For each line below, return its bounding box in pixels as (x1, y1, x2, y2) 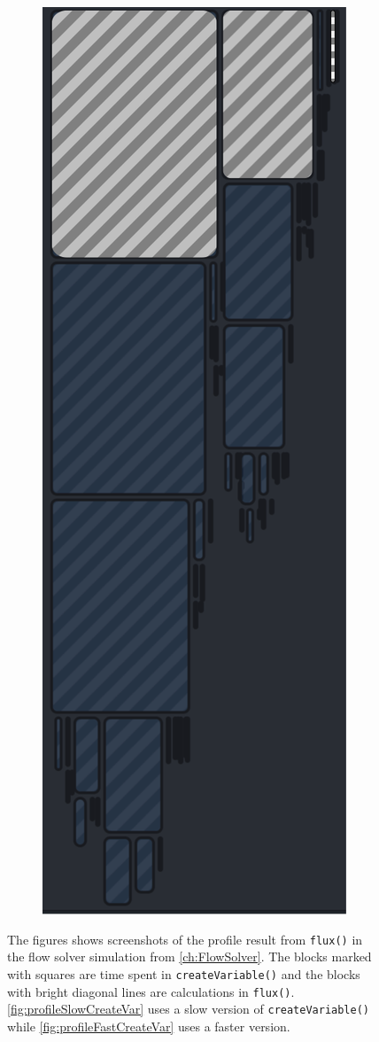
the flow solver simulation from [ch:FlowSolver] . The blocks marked (7, 947, 372, 966)
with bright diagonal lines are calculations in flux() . (7, 982, 295, 1000)
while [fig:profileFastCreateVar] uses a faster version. (7, 1016, 290, 1035)
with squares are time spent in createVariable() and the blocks (7, 964, 360, 983)
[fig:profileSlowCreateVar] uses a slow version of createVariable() (7, 999, 370, 1018)
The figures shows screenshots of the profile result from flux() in (7, 929, 363, 948)
